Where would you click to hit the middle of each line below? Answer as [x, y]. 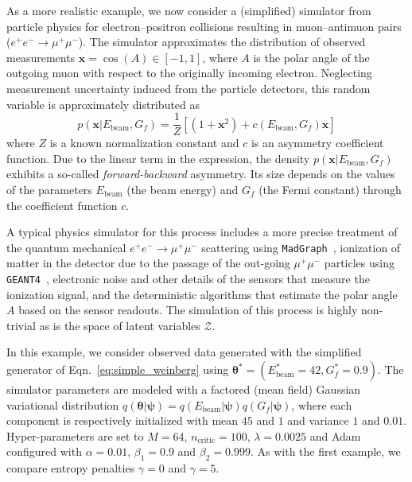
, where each [322, 404]
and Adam [335, 435]
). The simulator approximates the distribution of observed [222, 42]
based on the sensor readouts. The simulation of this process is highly [188, 310]
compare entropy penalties [71, 468]
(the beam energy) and [183, 189]
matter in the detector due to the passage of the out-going [148, 263]
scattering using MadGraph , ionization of [301, 247]
